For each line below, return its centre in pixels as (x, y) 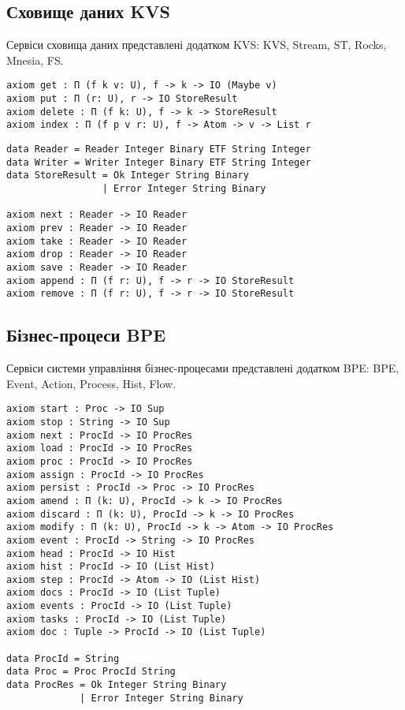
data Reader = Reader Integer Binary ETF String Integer (159, 149)
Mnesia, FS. (35, 60)
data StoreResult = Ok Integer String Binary (128, 176)
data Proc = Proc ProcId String (91, 672)
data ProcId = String (63, 658)
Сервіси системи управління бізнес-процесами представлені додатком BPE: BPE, (203, 368)
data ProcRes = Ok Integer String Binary (117, 685)
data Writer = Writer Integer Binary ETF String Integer (159, 162)
